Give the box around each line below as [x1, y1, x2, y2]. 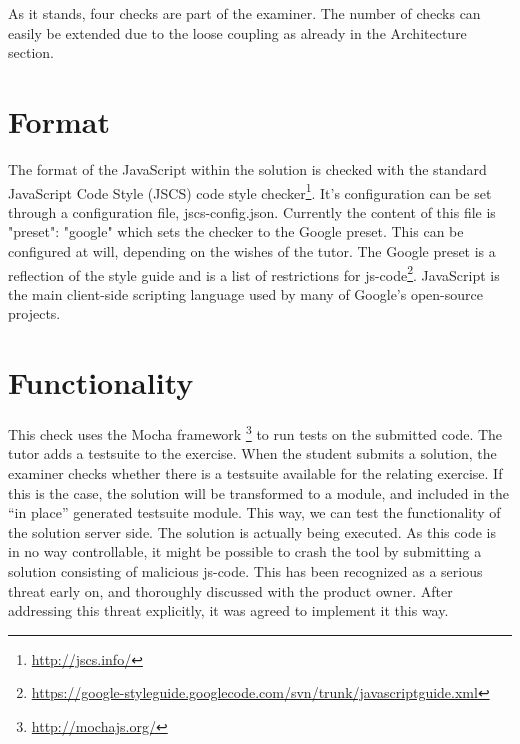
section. [8, 42, 54, 63]
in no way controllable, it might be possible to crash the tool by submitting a [8, 541, 482, 562]
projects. [8, 303, 61, 324]
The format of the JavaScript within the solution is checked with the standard [8, 158, 487, 179]
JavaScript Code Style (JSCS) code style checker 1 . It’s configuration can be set [8, 179, 492, 203]
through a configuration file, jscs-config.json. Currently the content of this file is [8, 201, 496, 222]
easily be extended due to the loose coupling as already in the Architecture [8, 22, 467, 43]
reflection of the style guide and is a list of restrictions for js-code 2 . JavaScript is [8, 261, 500, 285]
